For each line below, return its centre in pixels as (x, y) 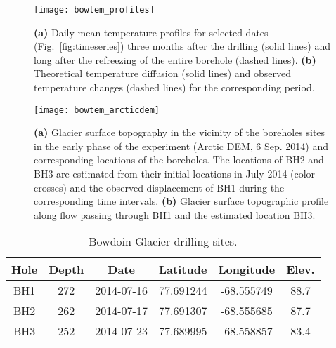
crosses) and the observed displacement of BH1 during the (159, 187)
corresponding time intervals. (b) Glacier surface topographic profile (181, 201)
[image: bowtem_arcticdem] (97, 110)
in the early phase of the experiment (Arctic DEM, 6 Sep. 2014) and (181, 146)
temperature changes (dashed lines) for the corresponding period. (174, 87)
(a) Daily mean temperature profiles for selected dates (151, 32)
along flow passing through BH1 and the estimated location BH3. (175, 214)
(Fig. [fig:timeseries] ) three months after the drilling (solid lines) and (182, 46)
